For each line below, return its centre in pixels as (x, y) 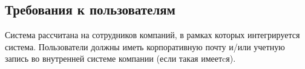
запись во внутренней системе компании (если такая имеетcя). (120, 58)
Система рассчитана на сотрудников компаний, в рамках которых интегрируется (152, 35)
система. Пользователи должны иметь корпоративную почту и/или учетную (145, 46)
